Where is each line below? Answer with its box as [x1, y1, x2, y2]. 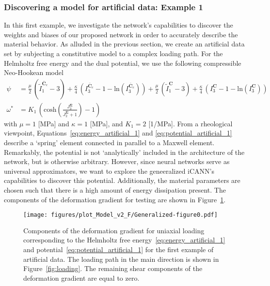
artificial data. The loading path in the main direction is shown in [23, 254, 219, 264]
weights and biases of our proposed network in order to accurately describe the [4, 29, 238, 39]
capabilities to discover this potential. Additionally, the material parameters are [4, 175, 240, 185]
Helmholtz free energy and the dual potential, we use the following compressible [4, 58, 241, 68]
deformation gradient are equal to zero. [23, 272, 140, 283]
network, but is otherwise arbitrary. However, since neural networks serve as [4, 156, 230, 166]
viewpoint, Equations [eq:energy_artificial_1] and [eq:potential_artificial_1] [4, 128, 232, 138]
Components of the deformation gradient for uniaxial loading [23, 225, 205, 235]
